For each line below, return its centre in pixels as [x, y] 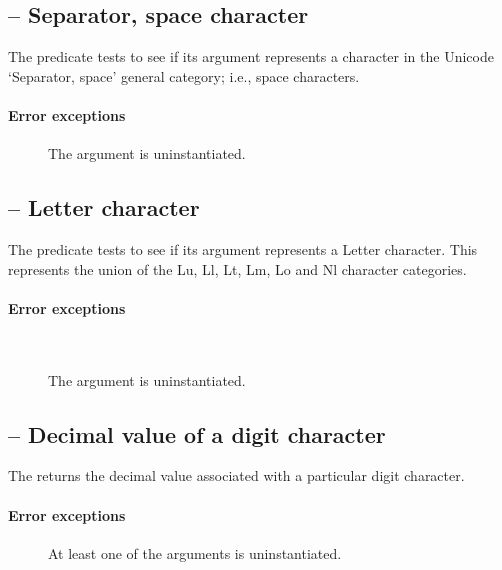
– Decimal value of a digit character [197, 433]
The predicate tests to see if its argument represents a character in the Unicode [251, 56]
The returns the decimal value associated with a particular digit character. [236, 475]
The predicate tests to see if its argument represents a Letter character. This [243, 248]
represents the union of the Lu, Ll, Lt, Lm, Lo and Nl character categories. [237, 268]
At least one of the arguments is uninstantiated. [195, 552]
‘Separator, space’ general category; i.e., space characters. [184, 75]
